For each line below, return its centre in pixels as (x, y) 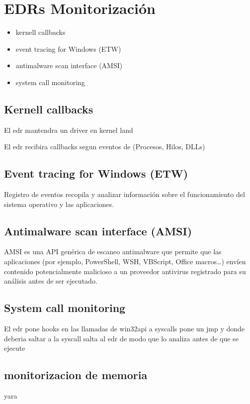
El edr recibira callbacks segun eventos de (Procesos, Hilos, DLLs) (105, 147)
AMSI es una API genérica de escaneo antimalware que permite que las (113, 252)
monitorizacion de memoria (76, 375)
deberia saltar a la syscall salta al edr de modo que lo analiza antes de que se (121, 338)
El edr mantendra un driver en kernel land (69, 130)
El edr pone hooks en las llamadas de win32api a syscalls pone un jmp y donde (125, 329)
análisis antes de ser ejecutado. (51, 281)
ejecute (15, 348)
